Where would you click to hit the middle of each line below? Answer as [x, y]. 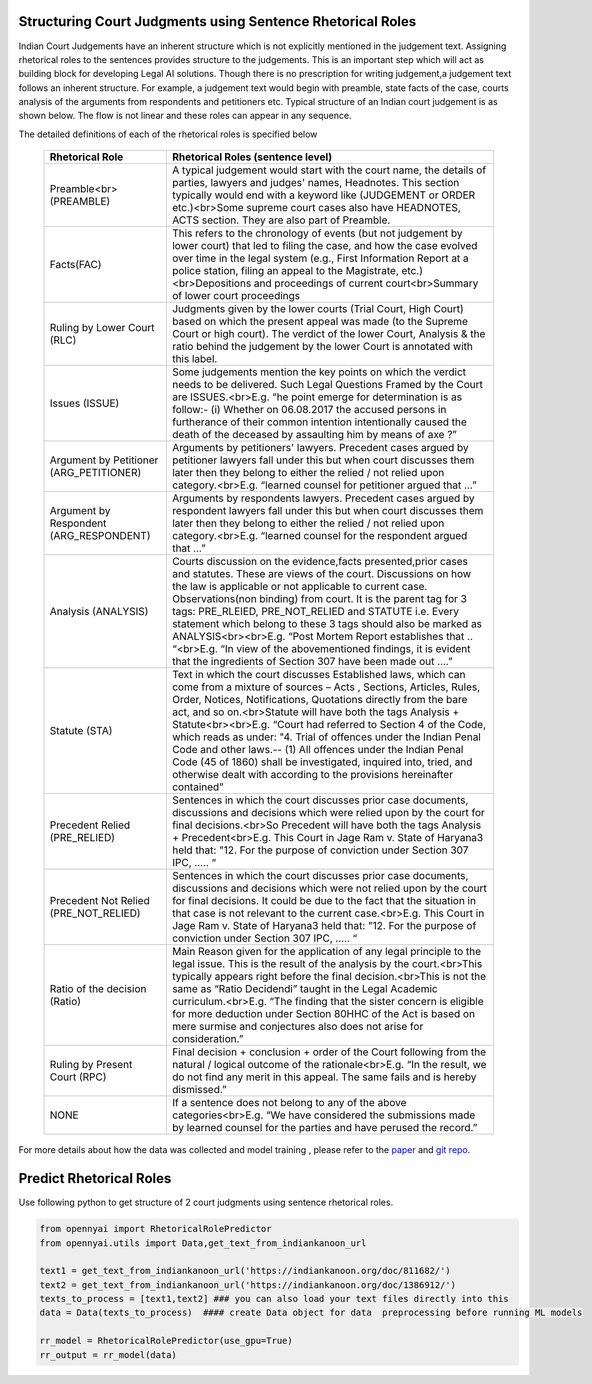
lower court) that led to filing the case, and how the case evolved [324, 246]
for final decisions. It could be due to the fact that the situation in [324, 901]
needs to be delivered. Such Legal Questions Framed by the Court [327, 385]
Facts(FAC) [75, 265]
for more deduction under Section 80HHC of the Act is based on [323, 1014]
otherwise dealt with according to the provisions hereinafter [312, 775]
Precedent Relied [90, 825]
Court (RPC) [78, 1077]
